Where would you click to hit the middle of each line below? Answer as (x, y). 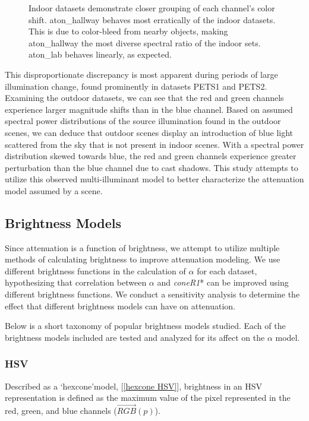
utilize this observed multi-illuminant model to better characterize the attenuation (154, 179)
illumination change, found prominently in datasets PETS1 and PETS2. (136, 86)
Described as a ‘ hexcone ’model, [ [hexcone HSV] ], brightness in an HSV (134, 386)
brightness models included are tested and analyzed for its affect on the (135, 337)
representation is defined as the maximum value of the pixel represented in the (148, 398)
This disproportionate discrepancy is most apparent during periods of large (141, 74)
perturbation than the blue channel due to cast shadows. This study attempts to (152, 167)
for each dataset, (227, 270)
